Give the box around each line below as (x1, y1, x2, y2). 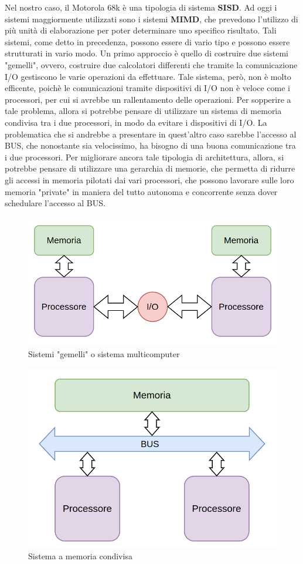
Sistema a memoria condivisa (28, 550, 132, 562)
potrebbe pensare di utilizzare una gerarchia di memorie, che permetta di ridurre (5, 162, 295, 174)
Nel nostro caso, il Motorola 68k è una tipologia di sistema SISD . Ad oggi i (5, 1, 277, 13)
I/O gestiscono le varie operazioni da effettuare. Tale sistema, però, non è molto (5, 70, 291, 82)
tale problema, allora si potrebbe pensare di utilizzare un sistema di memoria (5, 105, 282, 117)
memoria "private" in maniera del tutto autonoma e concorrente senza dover (5, 185, 278, 197)
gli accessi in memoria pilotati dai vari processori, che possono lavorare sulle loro (5, 173, 294, 186)
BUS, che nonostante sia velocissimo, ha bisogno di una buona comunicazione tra (5, 139, 296, 152)
